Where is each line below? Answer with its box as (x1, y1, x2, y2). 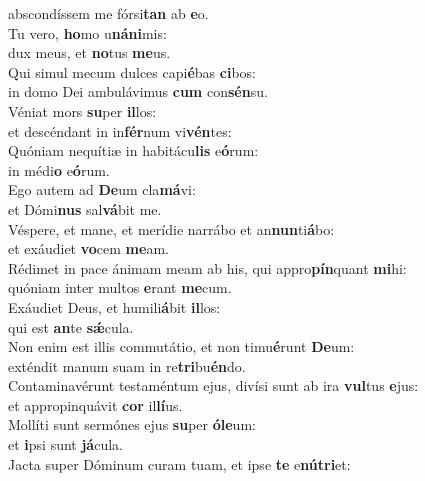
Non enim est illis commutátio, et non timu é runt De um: (8, 336, 355, 357)
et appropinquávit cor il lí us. (8, 394, 183, 415)
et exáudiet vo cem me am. (8, 238, 169, 259)
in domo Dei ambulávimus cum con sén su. (8, 81, 268, 102)
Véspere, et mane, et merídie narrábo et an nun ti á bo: (8, 218, 335, 239)
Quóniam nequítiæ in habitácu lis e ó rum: (8, 140, 259, 161)
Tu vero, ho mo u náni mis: (8, 22, 167, 43)
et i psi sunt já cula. (8, 434, 123, 455)
